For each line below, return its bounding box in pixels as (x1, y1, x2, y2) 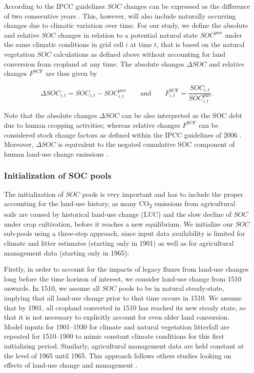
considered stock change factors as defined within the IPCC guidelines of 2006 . (4, 129, 242, 140)
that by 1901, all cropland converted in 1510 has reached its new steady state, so (4, 302, 246, 312)
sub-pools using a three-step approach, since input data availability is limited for (4, 228, 245, 238)
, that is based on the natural (156, 39, 245, 49)
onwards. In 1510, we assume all (4, 283, 100, 293)
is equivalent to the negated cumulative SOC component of (58, 139, 235, 149)
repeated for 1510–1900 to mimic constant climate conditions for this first (4, 331, 224, 341)
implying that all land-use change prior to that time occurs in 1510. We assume (4, 292, 242, 303)
